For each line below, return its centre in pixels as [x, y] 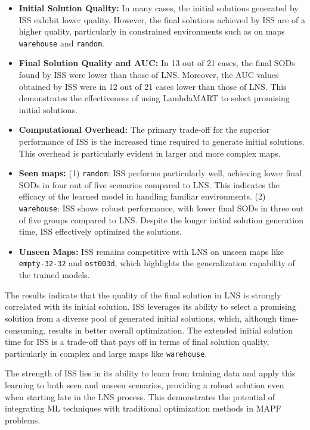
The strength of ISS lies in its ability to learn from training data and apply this [150, 373]
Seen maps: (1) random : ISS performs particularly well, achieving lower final [160, 173]
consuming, [25, 330]
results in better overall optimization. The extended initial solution [171, 330]
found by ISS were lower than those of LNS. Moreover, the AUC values [149, 75]
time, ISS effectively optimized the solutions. [100, 231]
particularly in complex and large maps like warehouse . [106, 353]
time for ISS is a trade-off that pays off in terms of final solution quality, [137, 342]
